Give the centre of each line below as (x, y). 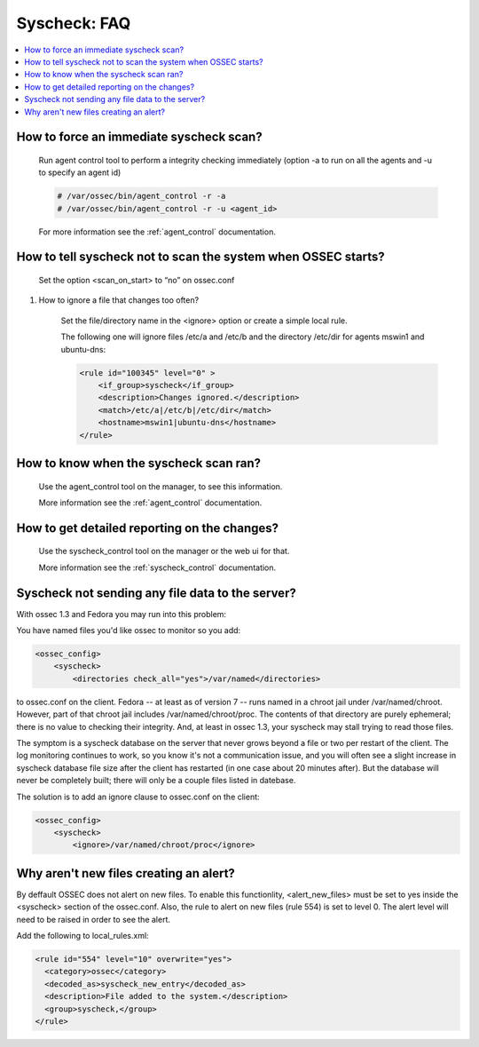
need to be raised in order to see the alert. (94, 919)
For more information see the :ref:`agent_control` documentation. (157, 232)
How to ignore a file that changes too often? (119, 300)
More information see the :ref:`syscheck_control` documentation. (157, 567)
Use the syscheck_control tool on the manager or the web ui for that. (164, 551)
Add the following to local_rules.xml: (83, 935)
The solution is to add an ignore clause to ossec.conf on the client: (138, 797)
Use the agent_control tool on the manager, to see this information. (161, 486)
